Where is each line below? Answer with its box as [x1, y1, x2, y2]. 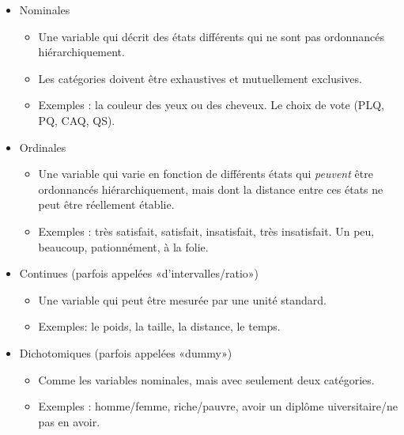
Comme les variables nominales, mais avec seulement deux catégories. [38, 371, 375, 388]
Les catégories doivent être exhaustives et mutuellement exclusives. [38, 70, 362, 86]
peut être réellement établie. [38, 196, 175, 213]
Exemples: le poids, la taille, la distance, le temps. [38, 318, 281, 335]
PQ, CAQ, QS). [38, 112, 115, 128]
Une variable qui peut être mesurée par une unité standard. [38, 291, 327, 308]
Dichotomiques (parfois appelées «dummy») [19, 344, 232, 361]
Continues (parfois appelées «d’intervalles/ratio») [19, 265, 259, 282]
